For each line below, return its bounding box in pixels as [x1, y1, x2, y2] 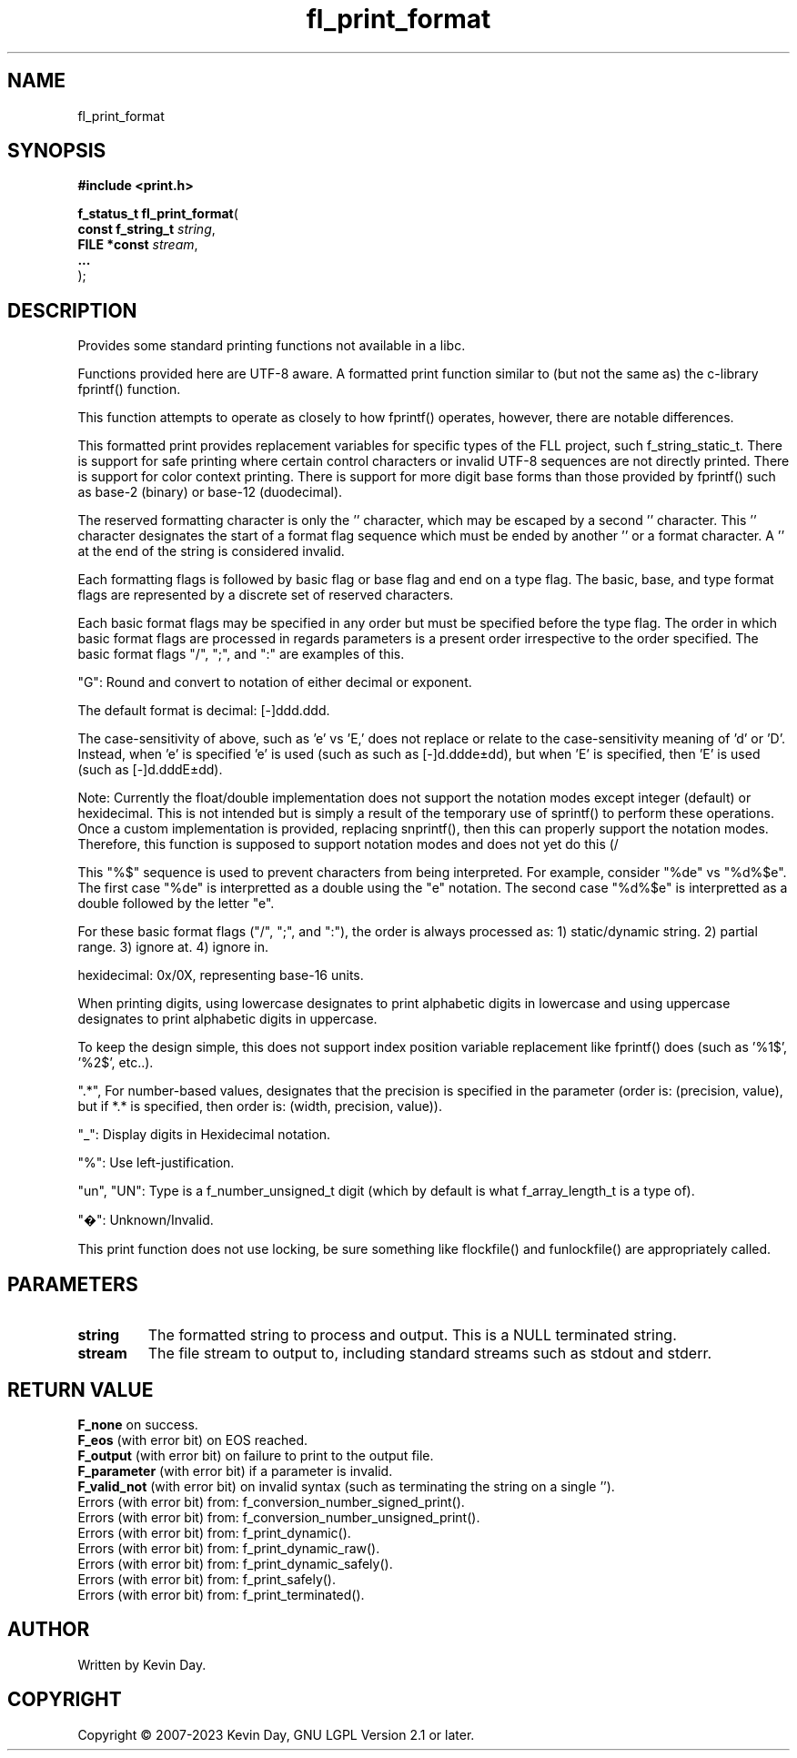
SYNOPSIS [7, 139, 106, 163]
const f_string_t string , [77, 221, 216, 237]
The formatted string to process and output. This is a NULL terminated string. [147, 1326, 677, 1345]
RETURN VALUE [7, 1378, 154, 1401]
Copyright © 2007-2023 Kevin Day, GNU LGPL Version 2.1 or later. [77, 1726, 475, 1743]
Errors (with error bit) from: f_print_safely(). [77, 1571, 337, 1587]
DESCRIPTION [7, 298, 137, 322]
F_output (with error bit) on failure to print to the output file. [77, 1447, 434, 1463]
